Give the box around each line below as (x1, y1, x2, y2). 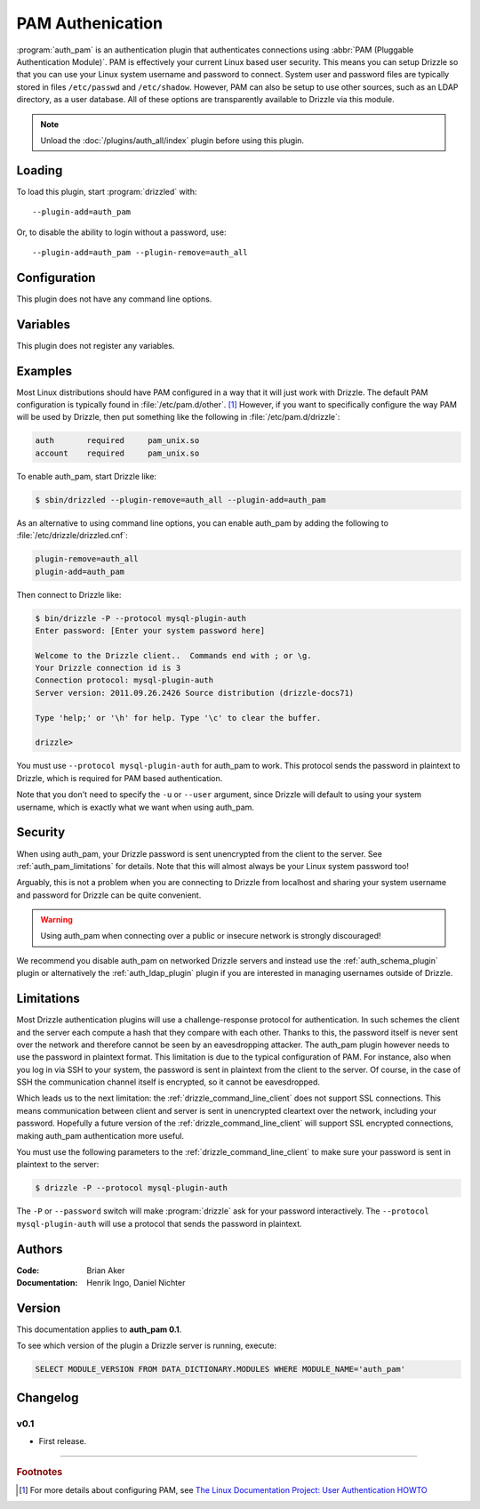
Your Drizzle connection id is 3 (35, 663, 181, 674)
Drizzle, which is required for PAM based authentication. (16, 772, 223, 783)
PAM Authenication (16, 13, 164, 33)
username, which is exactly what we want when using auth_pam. (16, 802, 255, 812)
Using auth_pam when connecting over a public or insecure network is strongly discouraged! (40, 931, 381, 941)
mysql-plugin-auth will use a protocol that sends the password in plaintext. (16, 1218, 302, 1229)
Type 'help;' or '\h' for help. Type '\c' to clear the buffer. (35, 713, 322, 722)
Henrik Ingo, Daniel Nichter (86, 1278, 186, 1288)
